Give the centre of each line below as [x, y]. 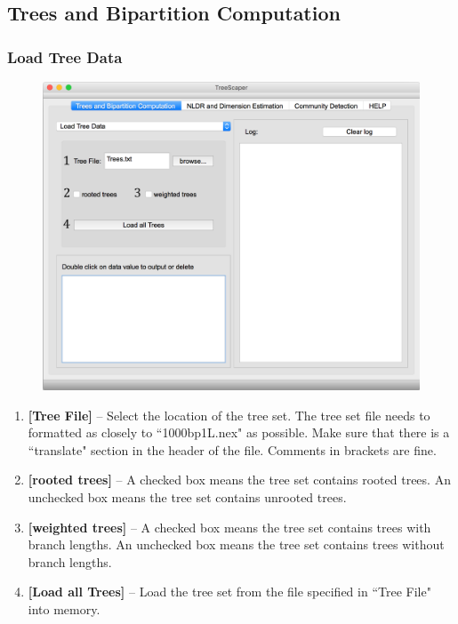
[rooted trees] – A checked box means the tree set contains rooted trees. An [239, 480]
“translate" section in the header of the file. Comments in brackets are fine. [232, 449]
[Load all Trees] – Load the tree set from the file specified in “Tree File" [229, 592]
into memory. [64, 608]
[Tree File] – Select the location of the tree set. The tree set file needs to [229, 415]
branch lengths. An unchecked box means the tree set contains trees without [236, 544]
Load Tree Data [65, 56]
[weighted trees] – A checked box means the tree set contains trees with [229, 527]
